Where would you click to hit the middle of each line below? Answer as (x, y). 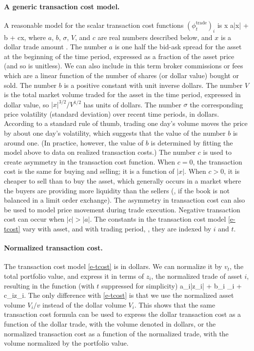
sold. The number (30, 85)
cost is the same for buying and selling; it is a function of (89, 171)
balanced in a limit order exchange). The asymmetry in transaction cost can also (125, 200)
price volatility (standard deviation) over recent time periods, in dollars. (112, 114)
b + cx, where (25, 37)
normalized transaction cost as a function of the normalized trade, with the (116, 333)
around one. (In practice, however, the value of (74, 142)
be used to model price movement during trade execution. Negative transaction (122, 209)
